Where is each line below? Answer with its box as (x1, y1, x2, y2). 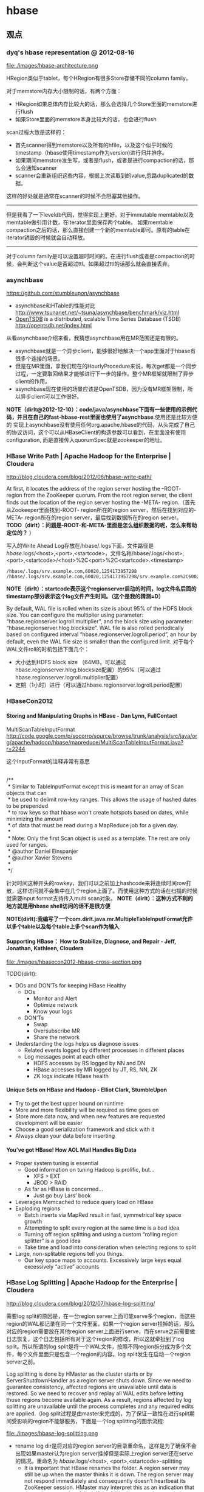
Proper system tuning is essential (15, 1160, 99, 1167)
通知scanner (25, 164, 58, 171)
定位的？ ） (6, 529, 35, 536)
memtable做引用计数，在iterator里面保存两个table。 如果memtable (6, 219, 173, 226)
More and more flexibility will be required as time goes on (15, 1106, 159, 1113)
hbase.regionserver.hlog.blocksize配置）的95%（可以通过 (15, 666, 161, 673)
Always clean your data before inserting (15, 1132, 115, 1139)
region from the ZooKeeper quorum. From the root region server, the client (6, 491, 192, 499)
